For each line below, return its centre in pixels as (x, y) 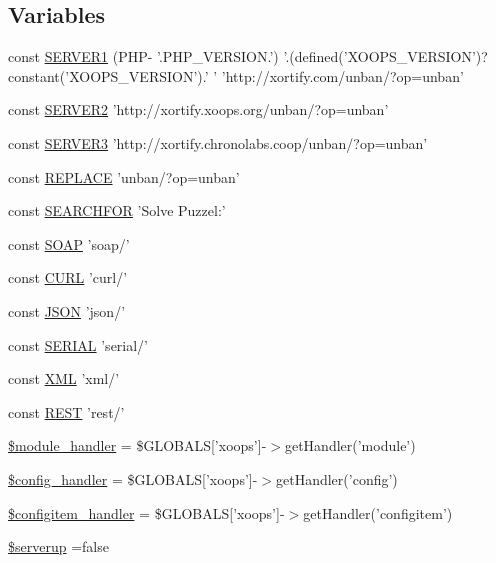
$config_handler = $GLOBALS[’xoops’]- (133, 478)
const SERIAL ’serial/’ (78, 344)
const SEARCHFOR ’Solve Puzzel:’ (117, 210)
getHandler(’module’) (350, 445)
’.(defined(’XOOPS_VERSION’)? (385, 56)
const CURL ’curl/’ (68, 277)
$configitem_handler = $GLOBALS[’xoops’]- (146, 512)
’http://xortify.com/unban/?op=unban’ (342, 75)
